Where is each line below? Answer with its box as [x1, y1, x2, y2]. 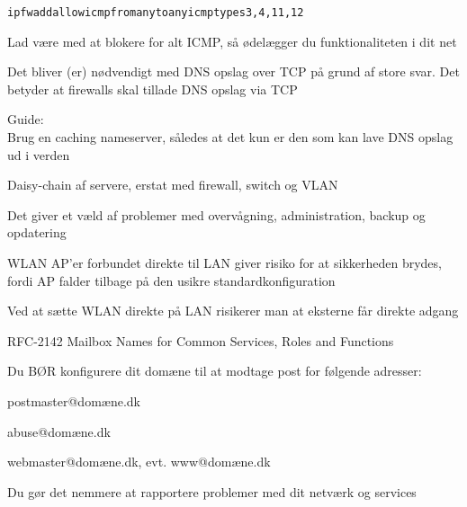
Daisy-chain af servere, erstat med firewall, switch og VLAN [7, 175, 338, 194]
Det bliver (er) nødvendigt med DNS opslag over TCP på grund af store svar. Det [7, 62, 460, 81]
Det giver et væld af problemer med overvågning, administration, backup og [7, 205, 426, 224]
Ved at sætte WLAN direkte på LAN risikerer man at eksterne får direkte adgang [7, 301, 459, 320]
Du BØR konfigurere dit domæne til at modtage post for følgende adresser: [7, 361, 422, 380]
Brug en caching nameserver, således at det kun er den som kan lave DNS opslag [7, 128, 454, 147]
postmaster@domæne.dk [7, 391, 140, 410]
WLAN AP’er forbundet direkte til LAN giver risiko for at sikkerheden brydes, [7, 253, 442, 271]
